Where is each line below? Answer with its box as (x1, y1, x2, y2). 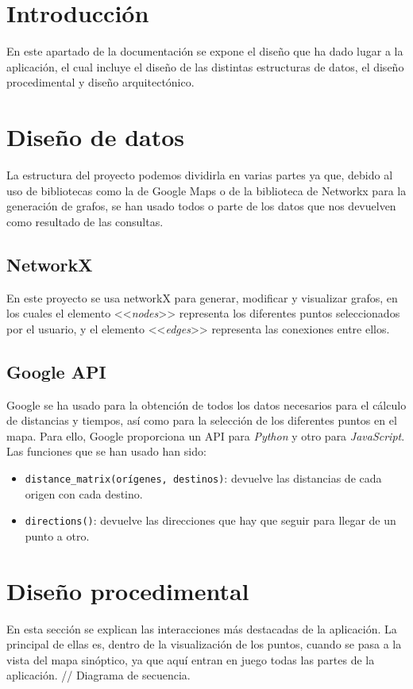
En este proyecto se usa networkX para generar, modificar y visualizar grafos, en (6, 289, 398, 306)
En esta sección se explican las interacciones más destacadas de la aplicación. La (6, 620, 397, 637)
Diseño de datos (6, 121, 185, 153)
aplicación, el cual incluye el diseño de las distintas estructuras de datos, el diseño (6, 58, 404, 75)
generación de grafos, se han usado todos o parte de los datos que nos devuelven (6, 198, 396, 214)
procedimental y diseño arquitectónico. (6, 74, 195, 90)
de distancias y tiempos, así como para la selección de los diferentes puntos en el (6, 412, 397, 429)
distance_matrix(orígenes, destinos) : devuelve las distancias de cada (25, 469, 382, 486)
